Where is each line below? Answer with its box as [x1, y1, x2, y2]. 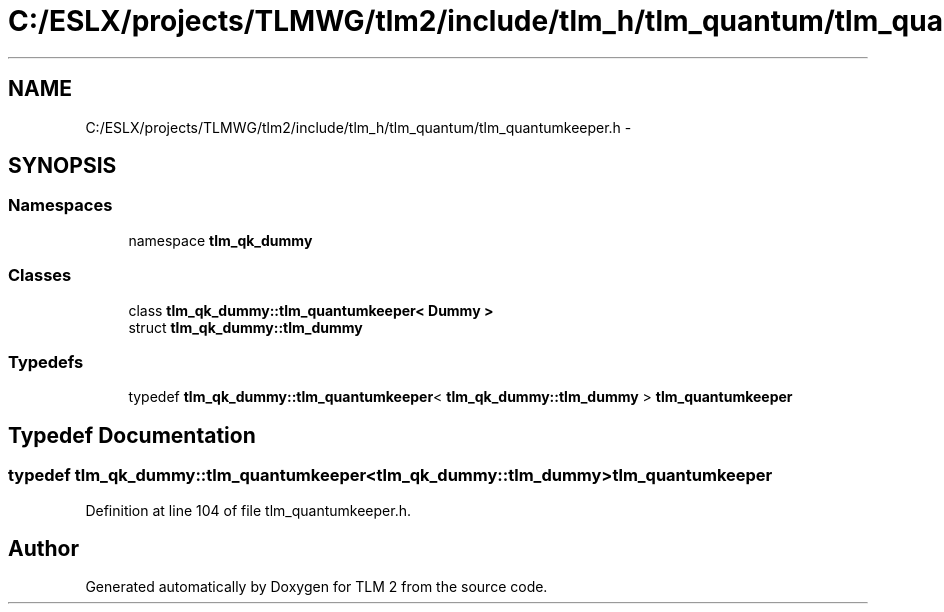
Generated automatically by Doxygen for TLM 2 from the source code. [85, 578, 548, 596]
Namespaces [8, 195, 113, 216]
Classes [8, 265, 72, 286]
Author [8, 535, 79, 561]
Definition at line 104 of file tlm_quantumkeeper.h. [85, 501, 411, 519]
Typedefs [8, 351, 84, 372]
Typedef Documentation [8, 422, 256, 448]
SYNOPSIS [8, 153, 117, 179]
